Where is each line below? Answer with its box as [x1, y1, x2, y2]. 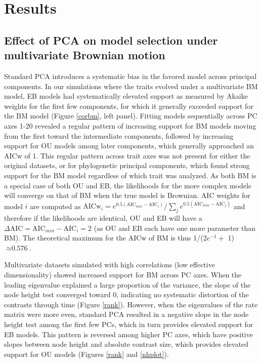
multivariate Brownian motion [4, 47, 165, 63]
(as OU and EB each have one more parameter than [94, 222, 256, 233]
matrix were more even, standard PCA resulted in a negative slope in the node [4, 309, 249, 319]
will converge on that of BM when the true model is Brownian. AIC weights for [4, 190, 250, 200]
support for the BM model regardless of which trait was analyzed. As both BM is [4, 170, 256, 180]
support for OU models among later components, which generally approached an [4, 140, 254, 151]
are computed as [30, 200, 81, 211]
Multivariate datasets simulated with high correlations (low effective [4, 259, 215, 270]
